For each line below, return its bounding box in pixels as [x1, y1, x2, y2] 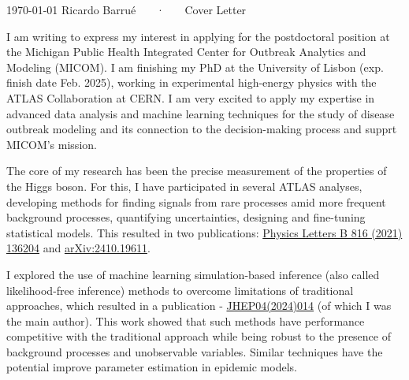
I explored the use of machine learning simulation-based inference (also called [6, 266, 380, 282]
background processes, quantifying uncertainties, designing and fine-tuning [6, 209, 366, 225]
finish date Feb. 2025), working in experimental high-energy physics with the [6, 74, 377, 91]
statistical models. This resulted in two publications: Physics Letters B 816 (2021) [6, 224, 403, 240]
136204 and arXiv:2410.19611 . [6, 240, 151, 256]
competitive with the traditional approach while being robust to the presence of [6, 328, 391, 345]
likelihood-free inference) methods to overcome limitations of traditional [6, 281, 354, 298]
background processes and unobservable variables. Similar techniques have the [6, 343, 383, 360]
